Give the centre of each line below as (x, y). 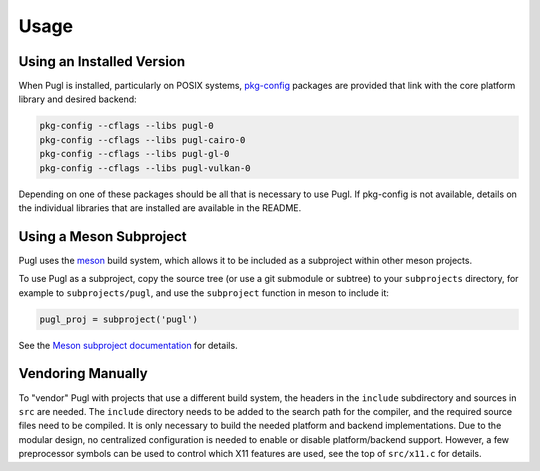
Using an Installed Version (102, 61)
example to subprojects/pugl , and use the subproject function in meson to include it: (203, 292)
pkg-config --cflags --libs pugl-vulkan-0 (145, 168)
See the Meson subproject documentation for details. (128, 345)
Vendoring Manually (83, 373)
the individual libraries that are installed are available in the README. (160, 207)
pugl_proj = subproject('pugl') (119, 319)
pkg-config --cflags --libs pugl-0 (126, 126)
